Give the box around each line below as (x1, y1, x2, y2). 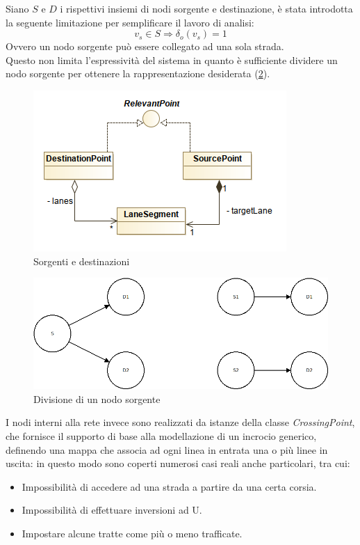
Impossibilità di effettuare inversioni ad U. (22, 503, 202, 517)
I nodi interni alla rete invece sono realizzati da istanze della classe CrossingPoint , (6, 415, 355, 429)
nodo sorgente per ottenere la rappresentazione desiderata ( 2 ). (6, 66, 270, 81)
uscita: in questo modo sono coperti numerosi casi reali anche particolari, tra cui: (6, 456, 350, 471)
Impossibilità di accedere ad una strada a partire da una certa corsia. (22, 479, 317, 493)
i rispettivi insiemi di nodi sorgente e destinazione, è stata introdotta (60, 1, 353, 15)
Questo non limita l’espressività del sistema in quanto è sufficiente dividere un (6, 52, 338, 67)
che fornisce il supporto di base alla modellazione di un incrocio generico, (6, 428, 317, 443)
